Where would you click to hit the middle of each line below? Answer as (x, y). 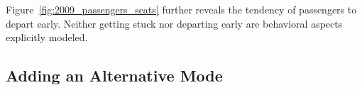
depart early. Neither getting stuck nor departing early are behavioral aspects (174, 23)
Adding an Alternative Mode (114, 75)
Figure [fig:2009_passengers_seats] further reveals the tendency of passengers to (181, 9)
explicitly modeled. (47, 37)
